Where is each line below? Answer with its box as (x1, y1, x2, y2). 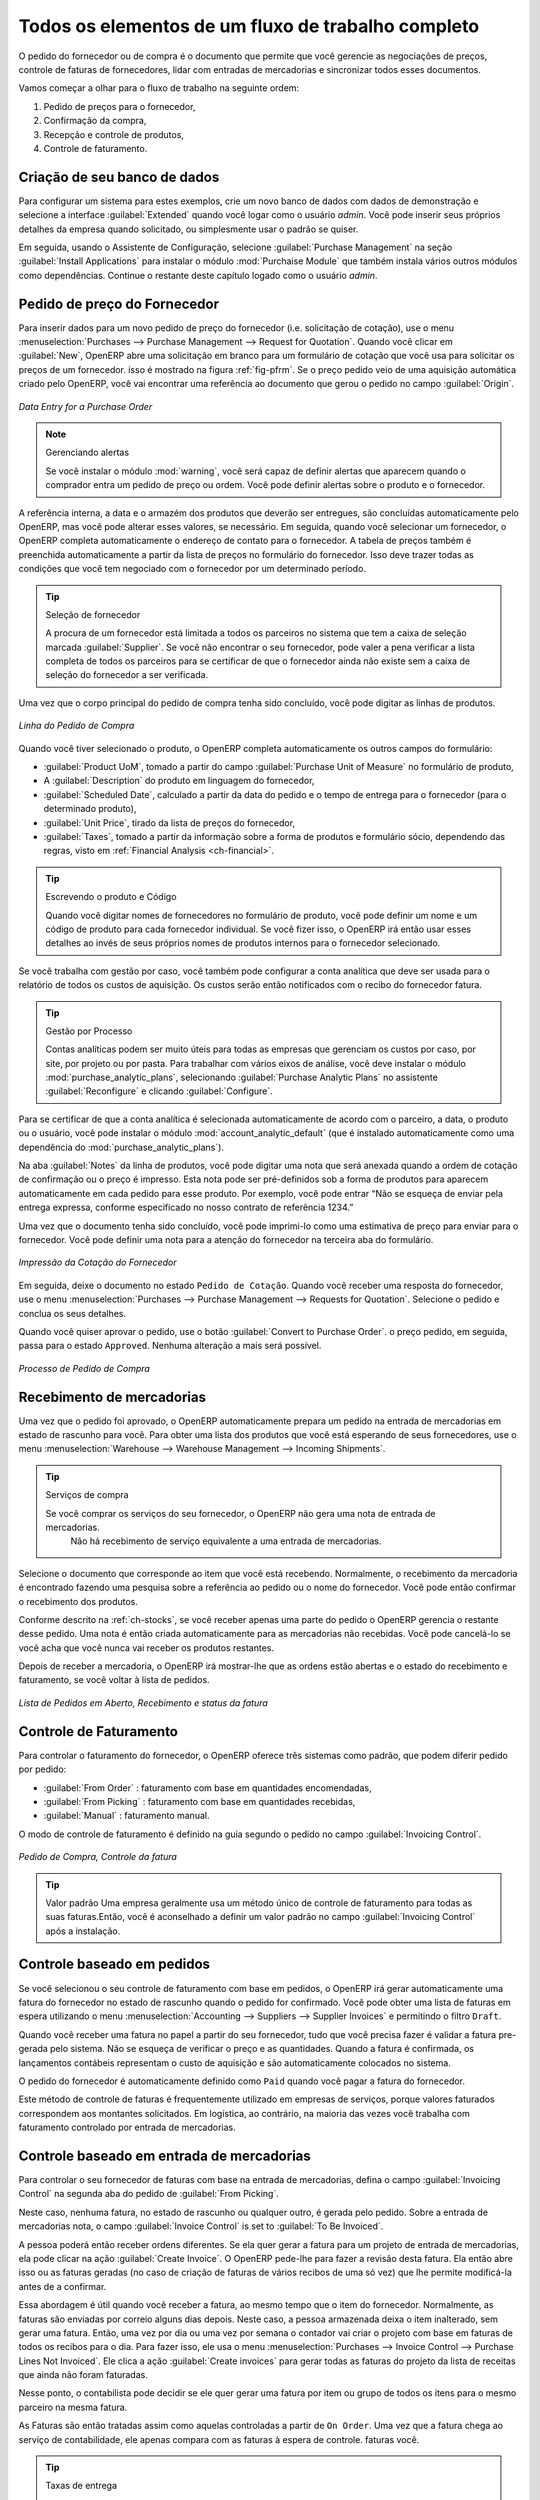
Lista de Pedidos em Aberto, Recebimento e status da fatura (18, 1696, 269, 1709)
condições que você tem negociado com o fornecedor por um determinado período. (18, 563, 367, 575)
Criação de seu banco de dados (18, 168, 220, 185)
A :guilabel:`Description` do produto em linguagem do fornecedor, (43, 775, 315, 787)
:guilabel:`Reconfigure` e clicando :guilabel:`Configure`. (45, 1085, 274, 1097)
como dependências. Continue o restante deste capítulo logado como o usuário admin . (18, 269, 378, 281)
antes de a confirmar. (18, 2280, 107, 2292)
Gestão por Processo (45, 1025, 133, 1037)
